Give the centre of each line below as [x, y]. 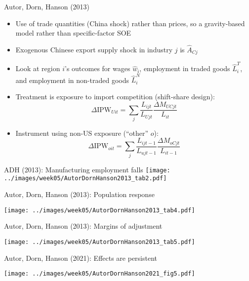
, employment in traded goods [185, 68]
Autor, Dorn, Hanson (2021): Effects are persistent [81, 258]
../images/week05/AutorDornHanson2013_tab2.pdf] [85, 179]
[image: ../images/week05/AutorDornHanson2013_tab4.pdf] [100, 210]
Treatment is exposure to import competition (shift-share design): [115, 97]
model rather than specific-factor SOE [73, 33]
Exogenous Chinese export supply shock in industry [94, 49]
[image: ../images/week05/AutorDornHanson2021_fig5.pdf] [100, 274]
